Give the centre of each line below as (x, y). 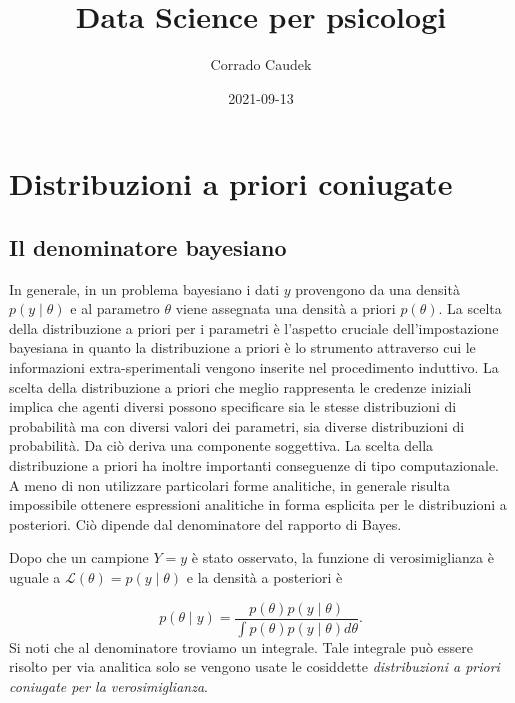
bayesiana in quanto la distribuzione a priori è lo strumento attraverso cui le (242, 347)
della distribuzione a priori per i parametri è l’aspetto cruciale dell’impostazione (254, 327)
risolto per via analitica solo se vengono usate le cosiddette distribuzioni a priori (254, 666)
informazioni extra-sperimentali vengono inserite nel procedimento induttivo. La (254, 367)
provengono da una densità (377, 288)
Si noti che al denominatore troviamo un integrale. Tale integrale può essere (241, 646)
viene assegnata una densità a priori (285, 308)
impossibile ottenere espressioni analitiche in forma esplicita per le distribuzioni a (258, 504)
